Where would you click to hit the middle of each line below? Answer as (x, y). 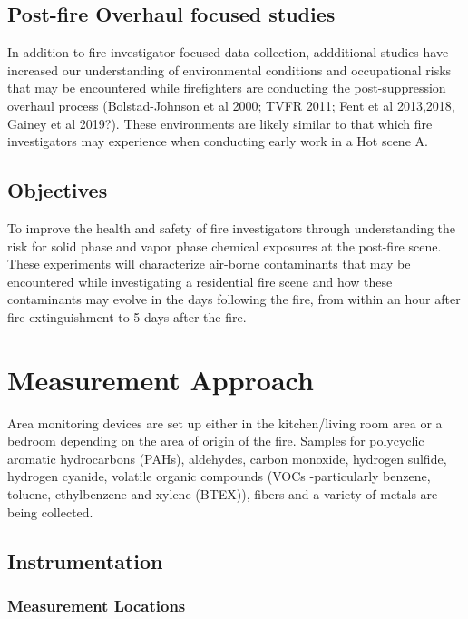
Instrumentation (85, 560)
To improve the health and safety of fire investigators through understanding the (232, 227)
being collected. (50, 511)
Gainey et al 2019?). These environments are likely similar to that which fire (220, 123)
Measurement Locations (97, 605)
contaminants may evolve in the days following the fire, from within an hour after (234, 299)
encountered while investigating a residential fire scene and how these (200, 281)
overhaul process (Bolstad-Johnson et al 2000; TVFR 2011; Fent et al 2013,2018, (231, 105)
